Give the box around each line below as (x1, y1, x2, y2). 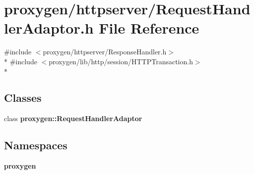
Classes (4, 90, 42, 105)
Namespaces (4, 137, 67, 153)
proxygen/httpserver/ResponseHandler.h (43, 46, 167, 57)
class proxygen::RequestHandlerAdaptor (4, 113, 142, 124)
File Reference (99, 18, 199, 38)
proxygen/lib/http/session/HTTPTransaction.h (49, 56, 193, 66)
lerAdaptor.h (4, 18, 94, 38)
